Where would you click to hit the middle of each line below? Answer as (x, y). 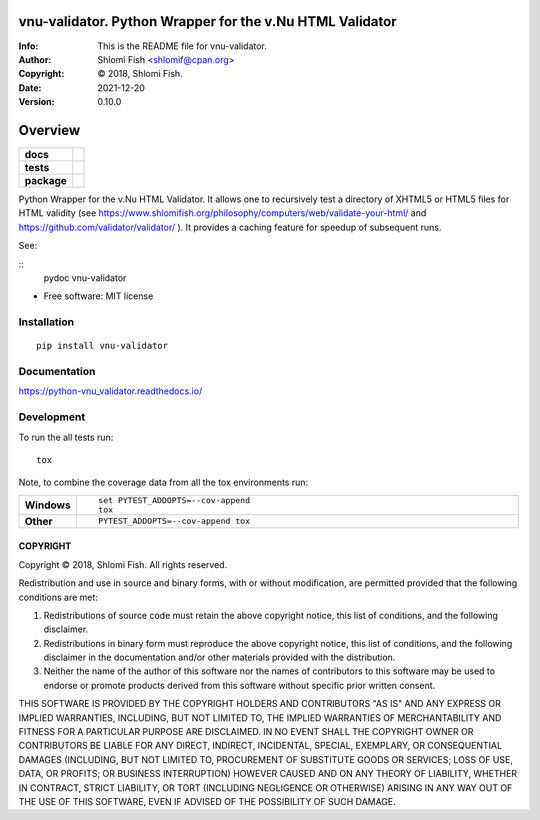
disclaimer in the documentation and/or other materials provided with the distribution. (219, 657)
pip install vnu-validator (102, 346)
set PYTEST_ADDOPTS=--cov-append (174, 500)
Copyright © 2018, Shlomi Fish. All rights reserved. (123, 564)
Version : (36, 102)
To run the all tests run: (66, 437)
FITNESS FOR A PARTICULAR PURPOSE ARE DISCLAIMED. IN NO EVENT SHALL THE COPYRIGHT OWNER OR (246, 732)
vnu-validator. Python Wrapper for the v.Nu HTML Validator (207, 21)
